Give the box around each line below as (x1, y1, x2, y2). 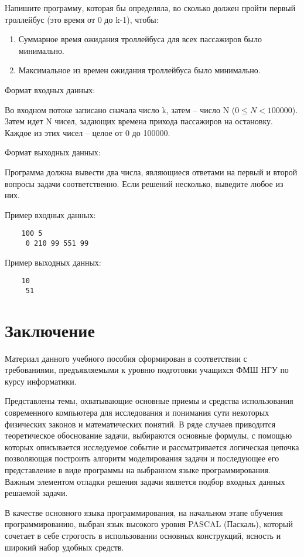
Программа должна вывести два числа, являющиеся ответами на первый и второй (5, 165, 298, 178)
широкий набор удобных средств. (5, 541, 124, 553)
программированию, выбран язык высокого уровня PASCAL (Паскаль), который (5, 518, 293, 530)
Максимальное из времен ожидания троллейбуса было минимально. (18, 64, 261, 76)
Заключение (5, 318, 95, 342)
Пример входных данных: (5, 208, 96, 220)
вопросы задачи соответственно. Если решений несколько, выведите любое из (5, 177, 283, 189)
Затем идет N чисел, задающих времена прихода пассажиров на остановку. (5, 115, 273, 127)
